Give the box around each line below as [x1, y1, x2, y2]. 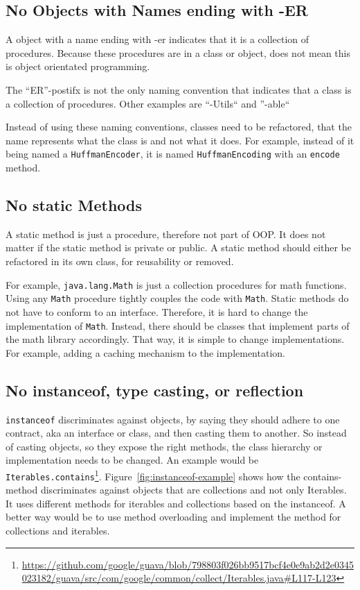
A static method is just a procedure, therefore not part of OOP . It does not [6, 226, 326, 241]
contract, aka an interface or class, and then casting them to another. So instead [6, 425, 347, 440]
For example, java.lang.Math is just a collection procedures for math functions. [6, 277, 347, 292]
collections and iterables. [6, 523, 110, 538]
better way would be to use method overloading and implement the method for [6, 509, 341, 524]
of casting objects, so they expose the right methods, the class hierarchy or [6, 439, 323, 453]
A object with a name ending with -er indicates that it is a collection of [6, 32, 309, 47]
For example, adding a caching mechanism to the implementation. [6, 345, 285, 360]
